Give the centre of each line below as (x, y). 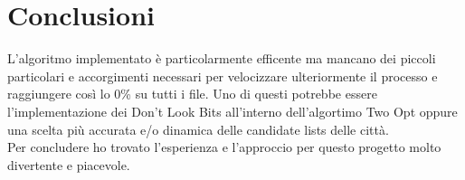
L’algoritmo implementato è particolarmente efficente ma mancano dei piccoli (222, 58)
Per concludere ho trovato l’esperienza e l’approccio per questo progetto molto (224, 147)
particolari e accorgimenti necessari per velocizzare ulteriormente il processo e (223, 76)
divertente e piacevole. (69, 164)
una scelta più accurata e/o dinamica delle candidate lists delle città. (198, 129)
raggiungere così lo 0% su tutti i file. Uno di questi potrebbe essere (192, 94)
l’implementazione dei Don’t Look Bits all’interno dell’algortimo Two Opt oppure (232, 111)
